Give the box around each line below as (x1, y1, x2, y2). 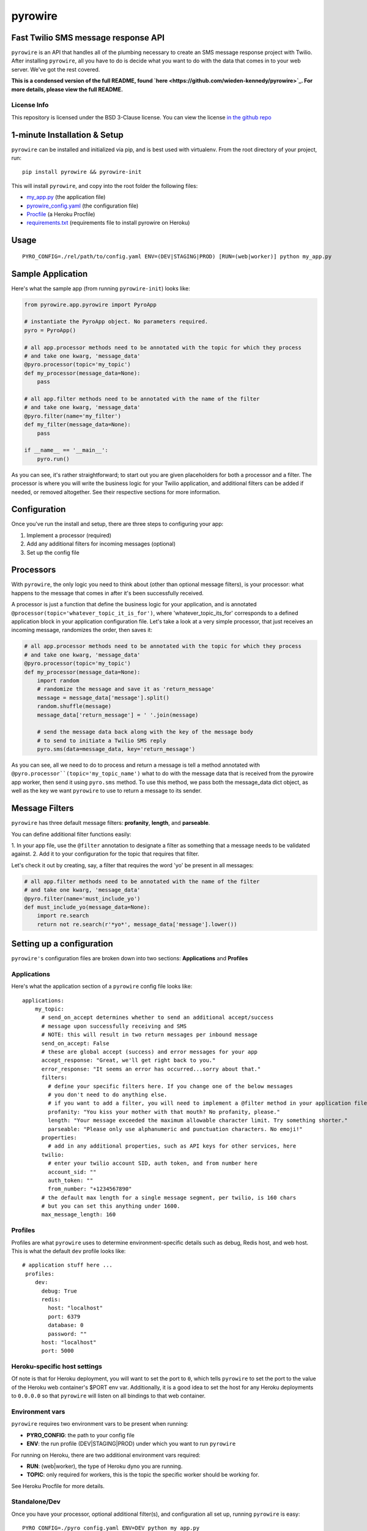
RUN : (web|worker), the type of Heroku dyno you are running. (26, 1462, 183, 1470)
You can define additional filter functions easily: (11, 830, 132, 838)
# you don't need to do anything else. (48, 1091, 168, 1098)
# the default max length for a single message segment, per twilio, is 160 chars (41, 1194, 297, 1201)
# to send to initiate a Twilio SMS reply (37, 737, 166, 744)
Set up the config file (26, 549, 80, 556)
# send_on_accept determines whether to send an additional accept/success (41, 1014, 274, 1021)
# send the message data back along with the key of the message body (37, 729, 254, 735)
